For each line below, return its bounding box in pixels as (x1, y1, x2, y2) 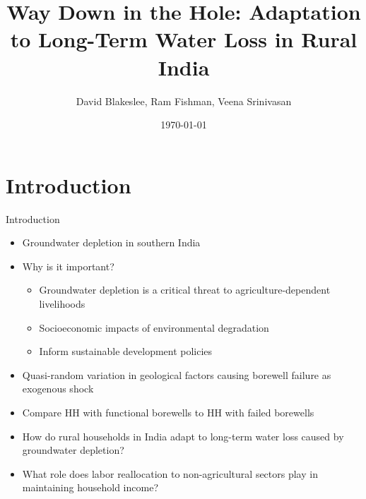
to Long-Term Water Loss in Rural (10, 25, 358, 54)
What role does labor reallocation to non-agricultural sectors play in (22, 466, 318, 481)
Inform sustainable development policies (39, 344, 213, 359)
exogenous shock (22, 381, 94, 396)
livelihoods (39, 296, 85, 311)
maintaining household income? (22, 480, 159, 495)
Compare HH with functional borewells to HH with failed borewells (22, 404, 314, 419)
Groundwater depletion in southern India (22, 235, 201, 250)
